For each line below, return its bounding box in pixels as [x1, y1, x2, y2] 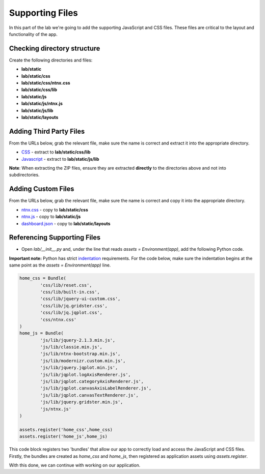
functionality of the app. [9, 31, 58, 37]
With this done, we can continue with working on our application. [9, 462, 141, 468]
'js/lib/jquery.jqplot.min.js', [40, 365, 118, 371]
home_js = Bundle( [19, 330, 64, 336]
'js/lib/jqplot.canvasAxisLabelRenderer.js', [40, 385, 152, 391]
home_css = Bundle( [19, 275, 66, 281]
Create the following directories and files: [9, 57, 93, 63]
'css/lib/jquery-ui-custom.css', [40, 296, 121, 302]
